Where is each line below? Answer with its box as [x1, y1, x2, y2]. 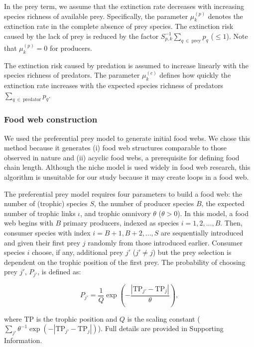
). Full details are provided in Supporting [98, 323, 224, 334]
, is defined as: [37, 266, 81, 277]
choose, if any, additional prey [31, 247, 124, 257]
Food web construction [4, 113, 98, 125]
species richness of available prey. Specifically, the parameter [4, 10, 188, 21]
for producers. [49, 42, 92, 53]
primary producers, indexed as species [63, 218, 179, 228]
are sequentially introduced [161, 227, 244, 237]
